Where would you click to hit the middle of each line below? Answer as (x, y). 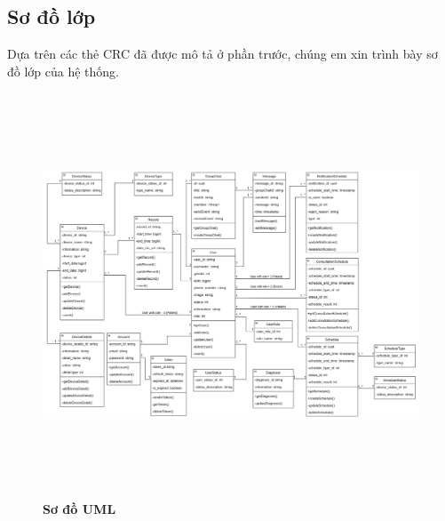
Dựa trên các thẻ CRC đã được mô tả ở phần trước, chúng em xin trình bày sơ (222, 54)
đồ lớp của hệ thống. (64, 71)
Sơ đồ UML (79, 508)
